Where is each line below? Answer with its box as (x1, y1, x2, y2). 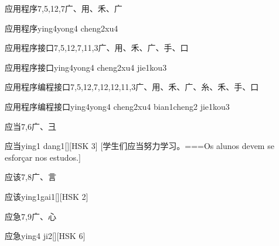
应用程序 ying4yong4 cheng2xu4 (5, 22, 118, 34)
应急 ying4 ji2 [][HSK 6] (5, 230, 86, 242)
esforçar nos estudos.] (5, 151, 81, 163)
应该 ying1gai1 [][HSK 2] (5, 190, 89, 202)
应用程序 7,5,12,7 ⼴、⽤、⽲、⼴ (5, 2, 123, 14)
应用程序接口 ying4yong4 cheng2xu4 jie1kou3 (5, 61, 167, 73)
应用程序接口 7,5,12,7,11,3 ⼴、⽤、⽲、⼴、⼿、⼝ (5, 41, 189, 54)
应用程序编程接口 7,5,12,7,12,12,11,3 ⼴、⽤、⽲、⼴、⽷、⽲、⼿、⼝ (5, 81, 259, 93)
